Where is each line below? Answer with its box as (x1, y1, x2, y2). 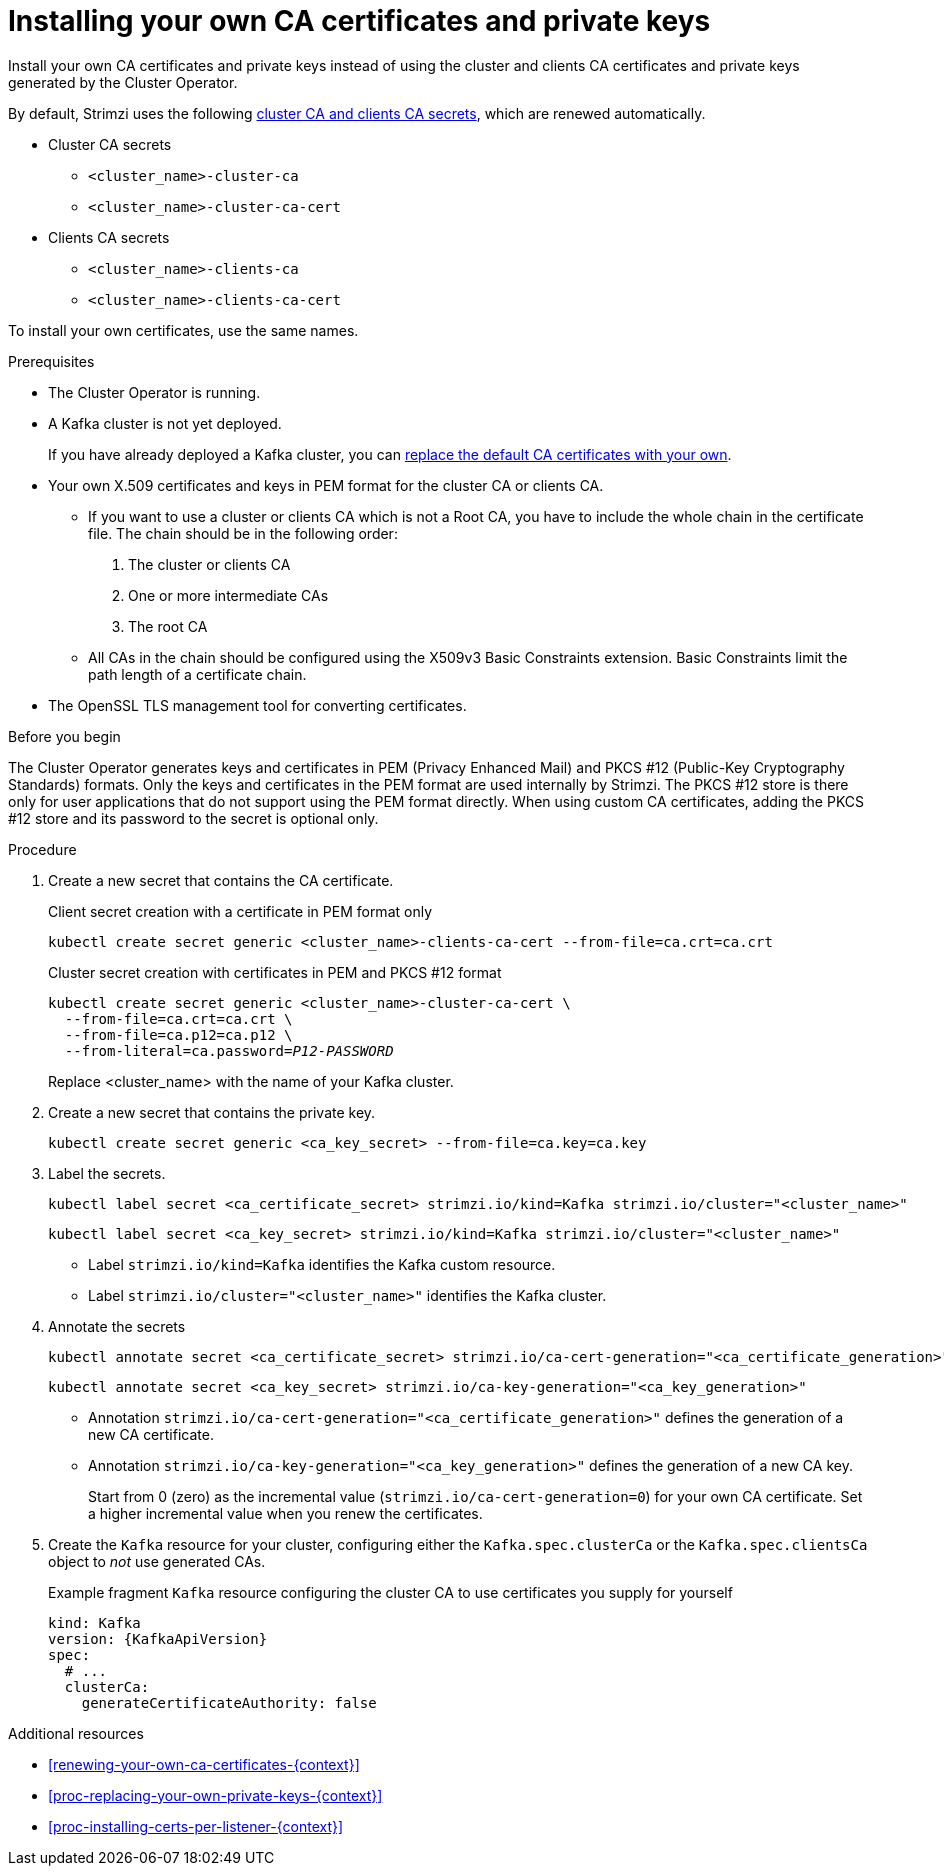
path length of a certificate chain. (88, 665, 307, 683)
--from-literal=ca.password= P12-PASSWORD (64, 1042, 394, 1059)
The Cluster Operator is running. (48, 383, 261, 401)
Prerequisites (8, 352, 95, 370)
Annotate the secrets (48, 1317, 186, 1335)
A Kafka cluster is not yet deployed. (48, 414, 282, 432)
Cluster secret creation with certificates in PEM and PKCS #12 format (48, 963, 502, 981)
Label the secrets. (48, 1164, 166, 1182)
